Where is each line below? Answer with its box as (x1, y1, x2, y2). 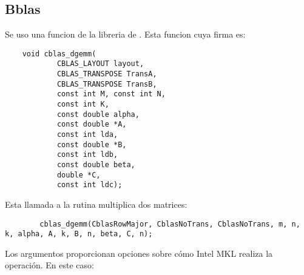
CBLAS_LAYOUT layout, (56, 59, 144, 68)
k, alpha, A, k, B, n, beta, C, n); (5, 230, 153, 239)
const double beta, (56, 161, 135, 170)
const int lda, (56, 130, 118, 139)
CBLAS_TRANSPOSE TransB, (56, 79, 157, 88)
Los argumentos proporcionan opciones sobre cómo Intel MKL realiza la (5, 247, 273, 259)
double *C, (56, 170, 101, 179)
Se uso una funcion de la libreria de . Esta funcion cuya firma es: (5, 28, 246, 41)
